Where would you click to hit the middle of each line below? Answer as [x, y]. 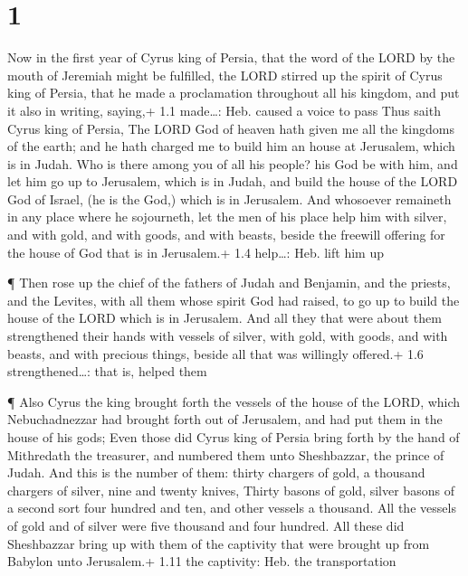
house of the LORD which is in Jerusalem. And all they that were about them [224, 318]
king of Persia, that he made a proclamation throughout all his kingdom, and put [234, 93]
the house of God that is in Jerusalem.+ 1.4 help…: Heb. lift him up [196, 252]
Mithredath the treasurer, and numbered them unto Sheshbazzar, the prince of [226, 454]
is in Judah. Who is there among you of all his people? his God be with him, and [233, 163]
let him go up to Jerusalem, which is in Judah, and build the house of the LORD [233, 181]
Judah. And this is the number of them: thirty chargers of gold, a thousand [216, 472]
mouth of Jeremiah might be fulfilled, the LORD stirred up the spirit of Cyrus [225, 75]
